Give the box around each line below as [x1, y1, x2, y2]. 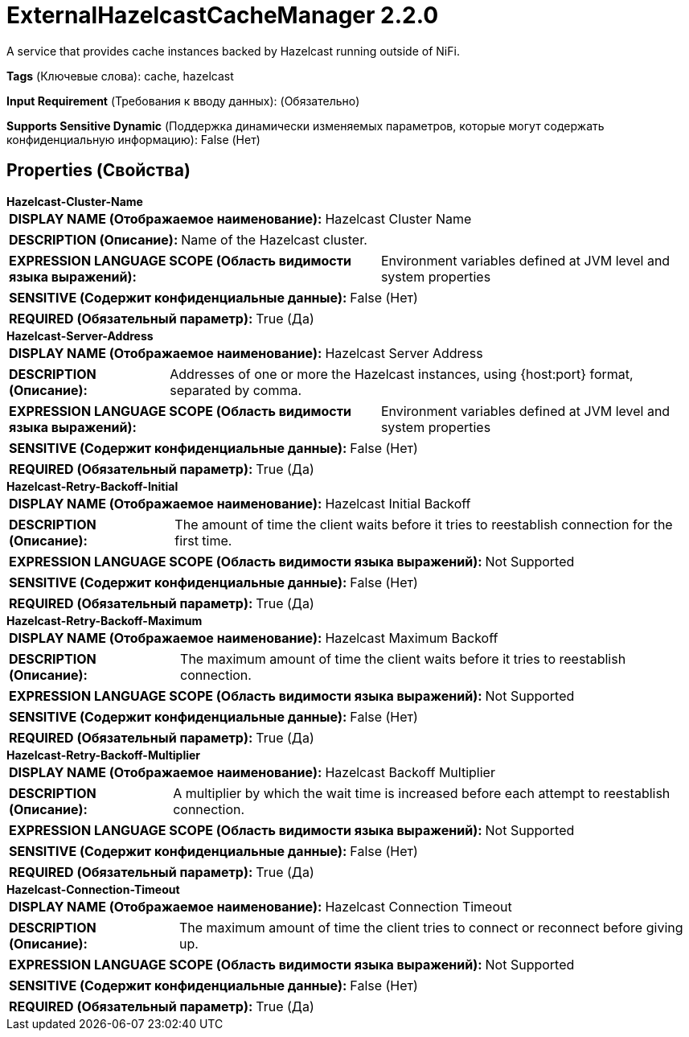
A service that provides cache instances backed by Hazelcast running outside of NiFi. [6, 43, 460, 58]
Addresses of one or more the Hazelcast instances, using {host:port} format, [170, 365, 634, 382]
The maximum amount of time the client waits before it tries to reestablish [180, 650, 626, 667]
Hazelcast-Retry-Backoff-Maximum [6, 613, 203, 628]
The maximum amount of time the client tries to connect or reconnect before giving [178, 919, 683, 936]
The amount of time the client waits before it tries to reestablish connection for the [174, 516, 673, 533]
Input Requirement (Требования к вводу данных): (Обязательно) [6, 93, 360, 108]
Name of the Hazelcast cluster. [181, 231, 367, 248]
